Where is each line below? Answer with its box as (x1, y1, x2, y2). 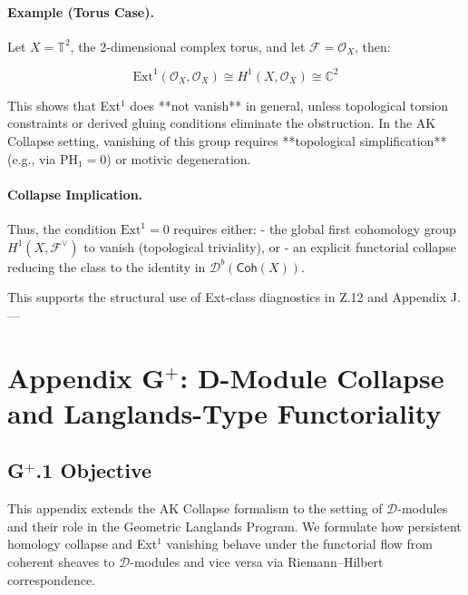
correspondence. (7, 570, 95, 589)
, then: (355, 36, 391, 55)
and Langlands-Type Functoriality (7, 394, 442, 431)
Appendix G (7, 358, 165, 395)
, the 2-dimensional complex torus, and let (70, 36, 306, 55)
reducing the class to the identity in (7, 257, 206, 276)
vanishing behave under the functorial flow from (166, 534, 433, 553)
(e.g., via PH (7, 149, 78, 168)
